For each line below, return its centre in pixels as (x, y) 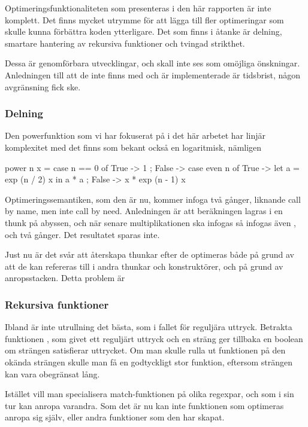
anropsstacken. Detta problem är (65, 278)
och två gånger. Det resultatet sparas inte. (82, 234)
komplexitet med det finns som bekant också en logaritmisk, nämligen (133, 147)
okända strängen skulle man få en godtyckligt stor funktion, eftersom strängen (149, 362)
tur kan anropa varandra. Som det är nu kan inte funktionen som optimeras (144, 405)
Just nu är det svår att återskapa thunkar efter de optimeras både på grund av (150, 254)
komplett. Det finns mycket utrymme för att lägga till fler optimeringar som (144, 19)
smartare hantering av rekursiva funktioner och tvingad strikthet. (125, 43)
